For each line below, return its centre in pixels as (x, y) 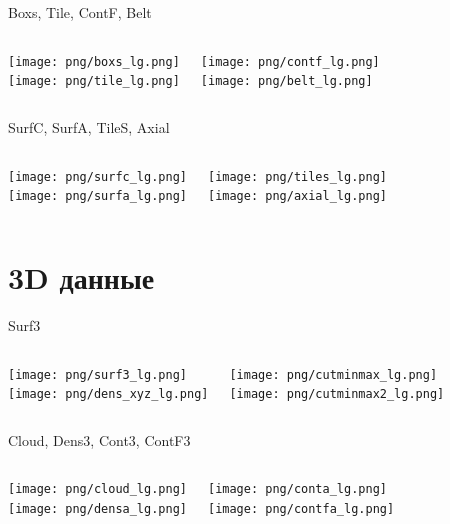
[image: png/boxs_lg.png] (94, 61)
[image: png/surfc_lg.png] (97, 176)
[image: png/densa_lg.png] (97, 509)
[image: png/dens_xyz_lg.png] (108, 394)
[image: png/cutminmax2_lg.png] (337, 394)
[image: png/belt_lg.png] (286, 81)
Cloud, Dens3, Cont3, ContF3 (99, 439)
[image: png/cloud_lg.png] (97, 489)
